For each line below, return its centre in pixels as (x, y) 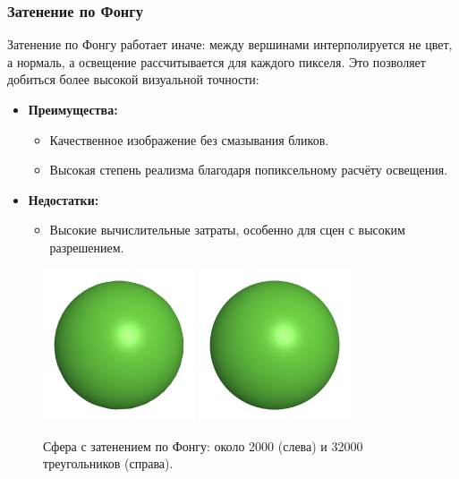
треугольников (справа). (108, 463)
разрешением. (87, 247)
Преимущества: (73, 109)
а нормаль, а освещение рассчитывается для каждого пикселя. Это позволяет (217, 61)
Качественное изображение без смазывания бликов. (189, 139)
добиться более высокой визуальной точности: (133, 79)
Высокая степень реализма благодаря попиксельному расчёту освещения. (249, 170)
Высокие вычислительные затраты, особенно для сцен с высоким (227, 230)
